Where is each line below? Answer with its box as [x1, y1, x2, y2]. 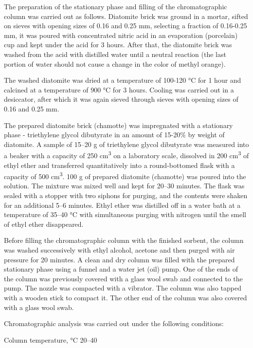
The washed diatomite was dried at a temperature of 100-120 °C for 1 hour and [4, 75, 241, 85]
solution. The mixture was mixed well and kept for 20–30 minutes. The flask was [4, 181, 245, 191]
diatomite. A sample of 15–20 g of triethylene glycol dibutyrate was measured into [4, 139, 249, 149]
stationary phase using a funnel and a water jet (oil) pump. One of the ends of [4, 264, 238, 274]
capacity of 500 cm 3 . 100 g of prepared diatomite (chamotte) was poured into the [4, 170, 246, 181]
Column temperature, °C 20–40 [4, 334, 97, 345]
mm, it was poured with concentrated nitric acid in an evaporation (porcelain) [4, 30, 238, 40]
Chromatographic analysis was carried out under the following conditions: [4, 318, 224, 329]
